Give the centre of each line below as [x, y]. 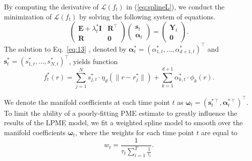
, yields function [94, 61]
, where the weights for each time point [135, 132]
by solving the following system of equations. [147, 16]
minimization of [28, 16]
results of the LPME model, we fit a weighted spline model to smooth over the [124, 122]
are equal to [219, 132]
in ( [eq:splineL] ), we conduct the [175, 6]
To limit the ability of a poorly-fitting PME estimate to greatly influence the [121, 113]
